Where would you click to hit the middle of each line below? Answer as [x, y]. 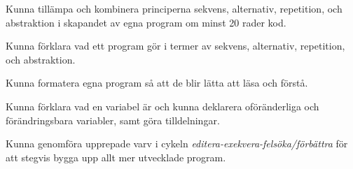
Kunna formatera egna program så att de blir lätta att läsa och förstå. [157, 83]
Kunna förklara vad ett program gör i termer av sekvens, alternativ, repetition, [175, 46]
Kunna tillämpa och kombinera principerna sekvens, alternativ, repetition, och [174, 8]
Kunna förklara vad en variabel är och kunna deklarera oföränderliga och [162, 106]
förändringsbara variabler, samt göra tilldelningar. [113, 120]
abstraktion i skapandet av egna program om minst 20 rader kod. [146, 22]
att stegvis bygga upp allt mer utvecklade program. [116, 157]
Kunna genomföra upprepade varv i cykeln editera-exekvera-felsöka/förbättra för [177, 144]
